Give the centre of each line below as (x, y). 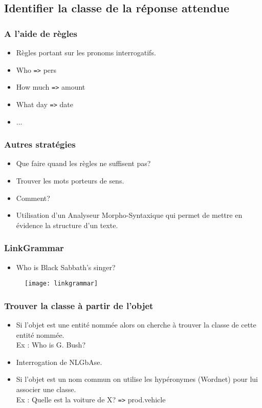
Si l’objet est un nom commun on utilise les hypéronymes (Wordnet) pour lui (137, 379)
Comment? (33, 198)
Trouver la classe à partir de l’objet (79, 305)
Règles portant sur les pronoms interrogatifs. (86, 52)
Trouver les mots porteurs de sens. (70, 180)
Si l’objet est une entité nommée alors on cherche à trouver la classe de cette (136, 325)
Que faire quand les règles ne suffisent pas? (83, 163)
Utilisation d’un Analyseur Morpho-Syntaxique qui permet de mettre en (129, 215)
